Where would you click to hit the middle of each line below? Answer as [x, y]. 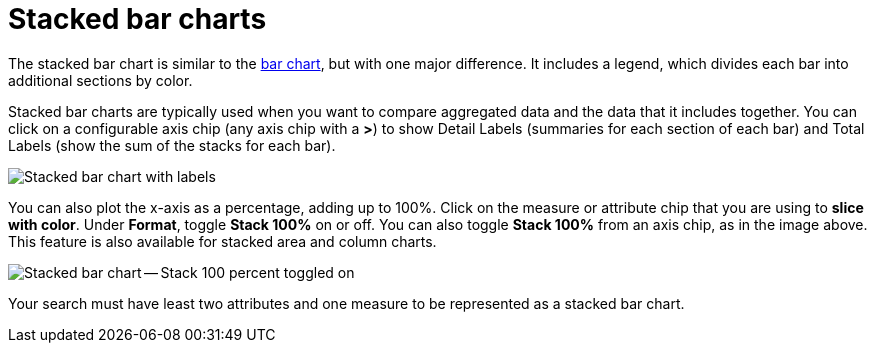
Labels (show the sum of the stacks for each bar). [172, 145]
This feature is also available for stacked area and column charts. [222, 241]
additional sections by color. [100, 80]
